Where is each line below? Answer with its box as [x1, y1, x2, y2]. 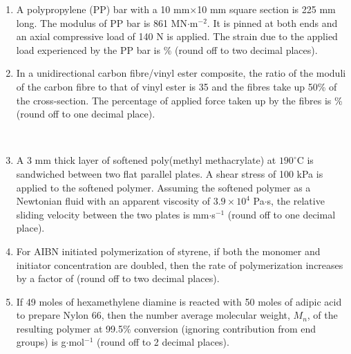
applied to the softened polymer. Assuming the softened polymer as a [16, 180, 311, 194]
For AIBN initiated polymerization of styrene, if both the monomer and [16, 243, 321, 258]
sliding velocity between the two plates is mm [16, 207, 209, 221]
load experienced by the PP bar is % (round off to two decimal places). [16, 42, 318, 57]
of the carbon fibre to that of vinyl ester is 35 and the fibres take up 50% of [16, 79, 337, 93]
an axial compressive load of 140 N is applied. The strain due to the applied [16, 29, 338, 44]
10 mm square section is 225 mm [197, 2, 336, 16]
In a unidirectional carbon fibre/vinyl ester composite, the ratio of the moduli [16, 66, 346, 80]
